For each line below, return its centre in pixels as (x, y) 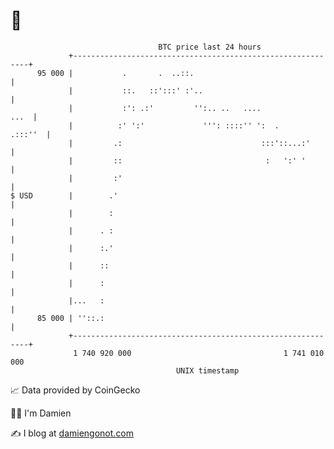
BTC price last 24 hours (210, 47)
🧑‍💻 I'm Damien (41, 413)
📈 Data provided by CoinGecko (75, 390)
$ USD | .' (64, 195)
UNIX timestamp (207, 370)
